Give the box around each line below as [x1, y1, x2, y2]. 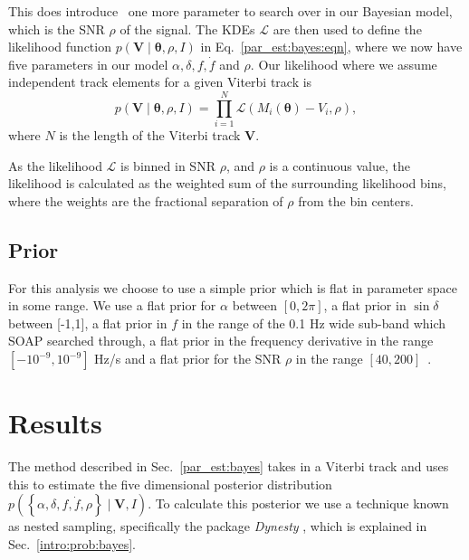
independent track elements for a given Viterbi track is [8, 72, 312, 91]
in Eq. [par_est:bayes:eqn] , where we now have [200, 37, 463, 56]
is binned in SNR [120, 156, 215, 175]
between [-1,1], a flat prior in [8, 313, 167, 332]
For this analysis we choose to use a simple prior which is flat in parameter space [8, 278, 458, 297]
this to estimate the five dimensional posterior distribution [8, 474, 332, 493]
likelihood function [8, 37, 111, 56]
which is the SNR [8, 19, 105, 38]
